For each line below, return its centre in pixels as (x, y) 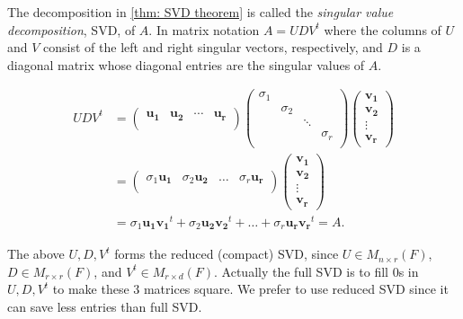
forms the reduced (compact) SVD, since (227, 254)
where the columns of (383, 29)
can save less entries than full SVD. (105, 306)
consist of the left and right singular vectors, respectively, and (213, 47)
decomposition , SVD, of (71, 29)
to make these (91, 289)
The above (36, 254)
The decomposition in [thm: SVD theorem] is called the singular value (200, 12)
